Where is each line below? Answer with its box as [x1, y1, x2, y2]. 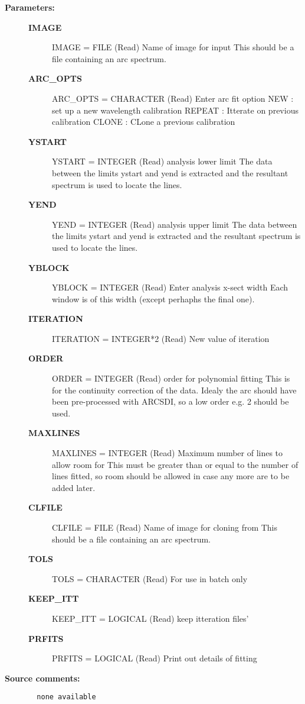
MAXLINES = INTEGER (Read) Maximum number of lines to [52, 447, 283, 459]
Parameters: [5, 1, 55, 13]
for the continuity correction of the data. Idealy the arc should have [52, 383, 297, 396]
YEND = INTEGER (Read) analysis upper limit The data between [52, 218, 297, 230]
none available [37, 693, 96, 702]
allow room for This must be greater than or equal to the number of [52, 458, 299, 470]
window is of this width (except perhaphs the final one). [52, 292, 255, 305]
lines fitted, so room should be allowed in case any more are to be [52, 470, 290, 482]
